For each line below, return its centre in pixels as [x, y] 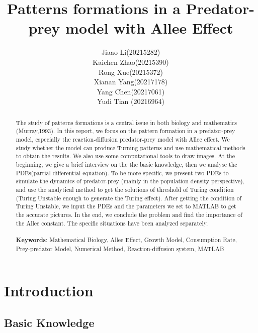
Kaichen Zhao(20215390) [131, 62]
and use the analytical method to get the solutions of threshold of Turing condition [125, 189]
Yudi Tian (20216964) [131, 101]
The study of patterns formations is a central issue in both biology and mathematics [126, 122]
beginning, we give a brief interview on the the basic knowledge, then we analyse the [126, 164]
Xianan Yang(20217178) [131, 82]
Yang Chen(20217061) [131, 91]
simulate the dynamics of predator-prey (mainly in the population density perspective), [130, 181]
